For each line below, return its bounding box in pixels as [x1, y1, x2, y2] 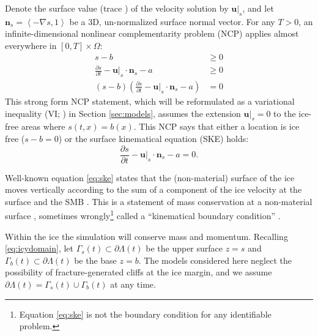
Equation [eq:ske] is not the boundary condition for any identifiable [19, 307, 272, 320]
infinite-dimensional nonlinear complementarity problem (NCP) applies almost [5, 27, 299, 40]
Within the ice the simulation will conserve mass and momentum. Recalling [5, 230, 288, 242]
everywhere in [5, 39, 57, 51]
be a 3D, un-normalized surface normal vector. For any [69, 15, 275, 28]
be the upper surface [146, 242, 223, 255]
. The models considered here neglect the [138, 253, 292, 266]
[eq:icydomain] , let [5, 242, 74, 255]
